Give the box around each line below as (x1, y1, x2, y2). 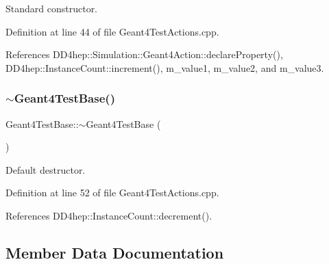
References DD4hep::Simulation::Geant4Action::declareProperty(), (5, 47, 283, 62)
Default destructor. (5, 162, 86, 176)
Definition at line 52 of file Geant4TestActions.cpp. (5, 185, 219, 200)
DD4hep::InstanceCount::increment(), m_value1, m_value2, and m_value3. (5, 60, 324, 75)
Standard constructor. (5, 1, 98, 15)
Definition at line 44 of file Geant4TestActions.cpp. (5, 24, 219, 38)
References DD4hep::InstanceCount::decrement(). (5, 208, 212, 222)
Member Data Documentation (5, 241, 224, 263)
